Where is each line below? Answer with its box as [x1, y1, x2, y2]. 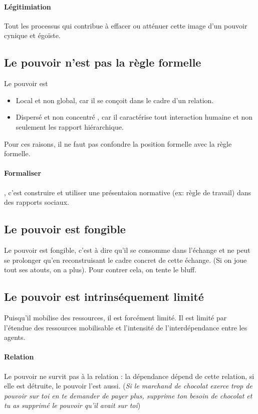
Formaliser [4, 168, 42, 178]
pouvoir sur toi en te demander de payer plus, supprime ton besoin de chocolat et [4, 390, 252, 400]
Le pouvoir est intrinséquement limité [4, 289, 204, 304]
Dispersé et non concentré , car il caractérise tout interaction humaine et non [16, 112, 253, 122]
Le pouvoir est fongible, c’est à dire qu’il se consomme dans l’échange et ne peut [4, 244, 250, 255]
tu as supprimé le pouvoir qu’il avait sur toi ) [4, 400, 141, 410]
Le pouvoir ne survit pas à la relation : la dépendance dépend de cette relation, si [4, 370, 254, 381]
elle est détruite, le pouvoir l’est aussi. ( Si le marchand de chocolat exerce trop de [4, 380, 252, 391]
